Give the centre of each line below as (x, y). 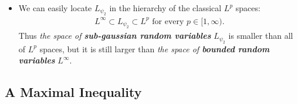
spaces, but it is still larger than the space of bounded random (155, 48)
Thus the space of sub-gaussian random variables (115, 36)
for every (168, 21)
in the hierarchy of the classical (165, 8)
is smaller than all (261, 36)
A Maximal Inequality (73, 92)
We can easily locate (55, 8)
